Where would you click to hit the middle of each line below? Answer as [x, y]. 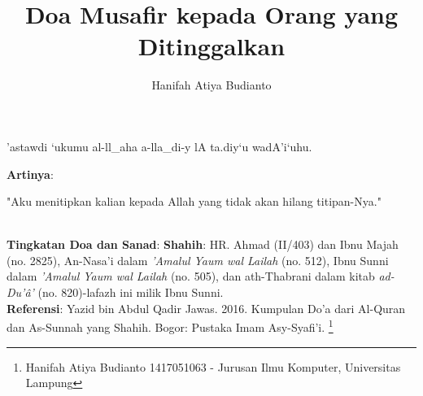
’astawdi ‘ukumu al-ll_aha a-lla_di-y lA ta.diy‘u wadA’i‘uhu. [159, 146]
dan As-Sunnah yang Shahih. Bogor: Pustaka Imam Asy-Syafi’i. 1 [170, 326]
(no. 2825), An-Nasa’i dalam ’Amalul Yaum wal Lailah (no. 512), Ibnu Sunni [198, 260]
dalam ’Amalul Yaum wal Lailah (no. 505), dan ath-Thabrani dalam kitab [191, 276]
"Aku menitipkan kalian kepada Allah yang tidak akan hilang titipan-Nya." [194, 201]
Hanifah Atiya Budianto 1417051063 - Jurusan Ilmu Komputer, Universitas [213, 366]
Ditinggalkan [211, 46]
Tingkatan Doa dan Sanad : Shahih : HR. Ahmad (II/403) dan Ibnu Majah [203, 244]
